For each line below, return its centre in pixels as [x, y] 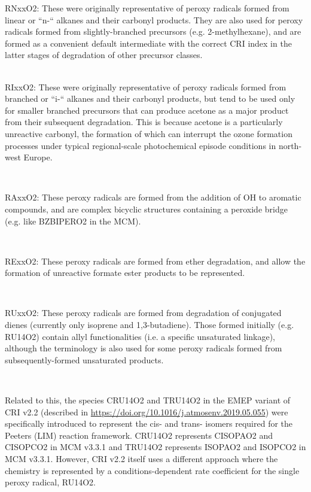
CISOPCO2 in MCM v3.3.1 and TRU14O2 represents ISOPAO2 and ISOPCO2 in [155, 447]
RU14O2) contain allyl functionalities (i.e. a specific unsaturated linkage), [140, 336]
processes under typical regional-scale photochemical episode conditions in [141, 145]
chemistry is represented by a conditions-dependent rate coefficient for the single [152, 470]
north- [290, 145]
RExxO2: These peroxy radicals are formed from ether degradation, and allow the [155, 261]
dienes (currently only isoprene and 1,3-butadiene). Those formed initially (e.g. [150, 325]
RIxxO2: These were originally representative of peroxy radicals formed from [146, 86]
